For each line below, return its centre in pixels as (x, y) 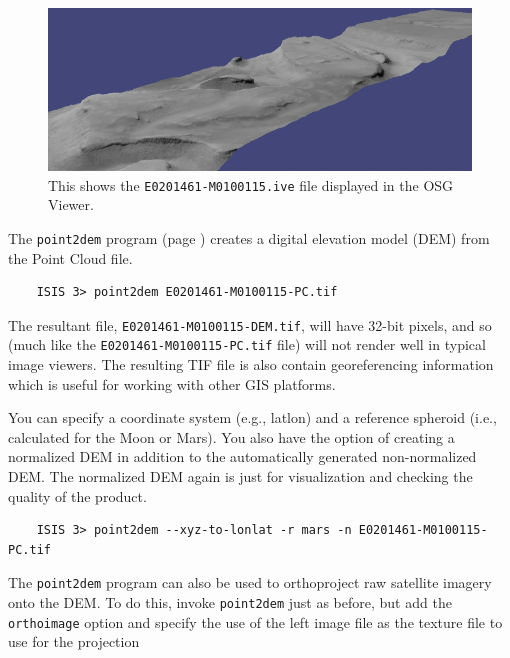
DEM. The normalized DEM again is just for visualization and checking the (240, 476)
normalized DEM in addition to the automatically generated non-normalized (242, 456)
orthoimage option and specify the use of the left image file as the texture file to (255, 621)
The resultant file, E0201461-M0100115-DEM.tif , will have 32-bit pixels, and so (250, 324)
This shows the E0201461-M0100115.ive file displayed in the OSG (251, 184)
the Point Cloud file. (70, 257)
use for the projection (74, 641)
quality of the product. (77, 495)
